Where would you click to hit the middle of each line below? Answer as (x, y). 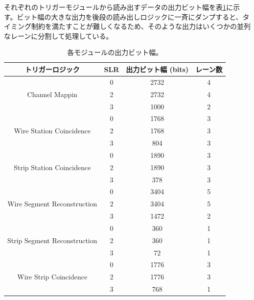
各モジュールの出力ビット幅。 (115, 52)
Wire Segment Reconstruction (52, 204)
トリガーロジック (52, 69)
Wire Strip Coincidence (52, 277)
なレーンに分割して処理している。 (58, 36)
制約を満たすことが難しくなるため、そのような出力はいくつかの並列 (141, 26)
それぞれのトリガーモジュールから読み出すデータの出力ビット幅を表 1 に (119, 7)
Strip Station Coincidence (52, 167)
